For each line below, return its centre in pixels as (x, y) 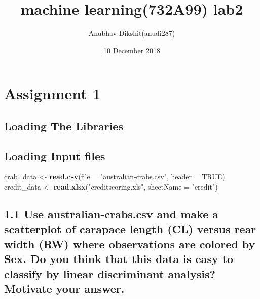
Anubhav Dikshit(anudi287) (132, 33)
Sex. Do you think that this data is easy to (119, 259)
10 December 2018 (132, 50)
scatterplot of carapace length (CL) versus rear (130, 229)
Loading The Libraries (64, 125)
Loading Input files (55, 155)
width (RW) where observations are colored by (130, 244)
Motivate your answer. (64, 289)
